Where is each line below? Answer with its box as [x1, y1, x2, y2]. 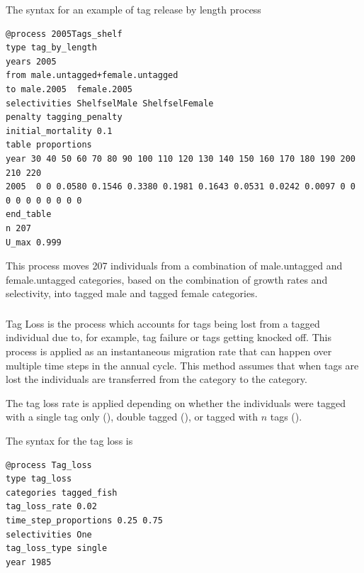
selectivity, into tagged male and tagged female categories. [6, 286, 258, 301]
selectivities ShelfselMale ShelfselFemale [6, 98, 214, 109]
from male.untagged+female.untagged [6, 70, 178, 81]
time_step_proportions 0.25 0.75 [6, 515, 163, 525]
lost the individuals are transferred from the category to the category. [6, 372, 307, 386]
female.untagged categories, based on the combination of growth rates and [6, 272, 328, 286]
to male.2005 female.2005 [6, 84, 132, 94]
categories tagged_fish [6, 487, 118, 498]
